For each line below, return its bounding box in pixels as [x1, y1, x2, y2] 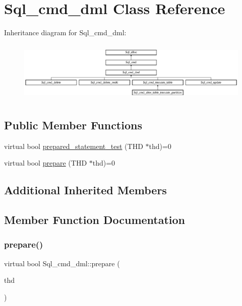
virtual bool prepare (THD [4, 158, 87, 168]
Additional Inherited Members [4, 182, 167, 198]
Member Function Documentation [4, 212, 186, 227]
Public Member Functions [4, 117, 142, 132]
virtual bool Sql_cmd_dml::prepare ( [4, 258, 120, 268]
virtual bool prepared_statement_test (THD [4, 140, 143, 151]
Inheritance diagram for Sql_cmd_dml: [4, 27, 127, 38]
